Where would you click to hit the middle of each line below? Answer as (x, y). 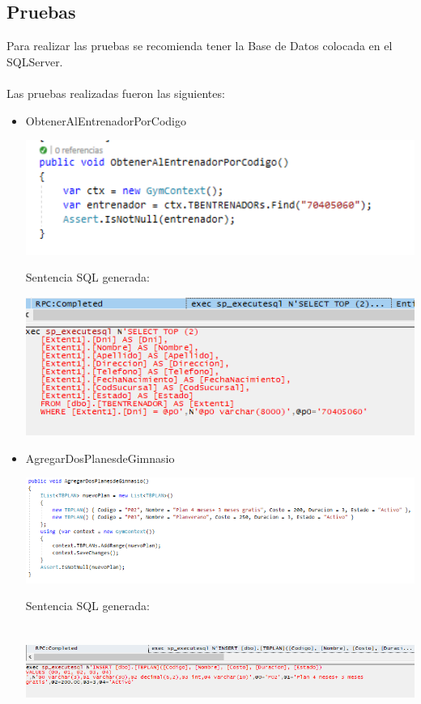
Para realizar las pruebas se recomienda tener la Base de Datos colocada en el (200, 46)
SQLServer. (35, 61)
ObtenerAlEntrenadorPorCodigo (106, 120)
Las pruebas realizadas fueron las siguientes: (116, 93)
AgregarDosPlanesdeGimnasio (100, 458)
